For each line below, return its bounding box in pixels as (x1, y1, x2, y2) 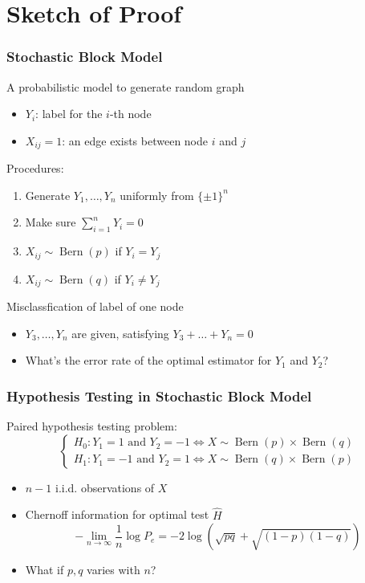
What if (25, 561, 64, 578)
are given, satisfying (71, 324, 169, 341)
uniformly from (120, 186, 194, 203)
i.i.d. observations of (55, 479, 155, 495)
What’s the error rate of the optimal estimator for (25, 352, 272, 369)
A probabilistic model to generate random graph (6, 78, 245, 95)
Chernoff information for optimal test (25, 506, 209, 523)
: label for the (35, 105, 103, 122)
